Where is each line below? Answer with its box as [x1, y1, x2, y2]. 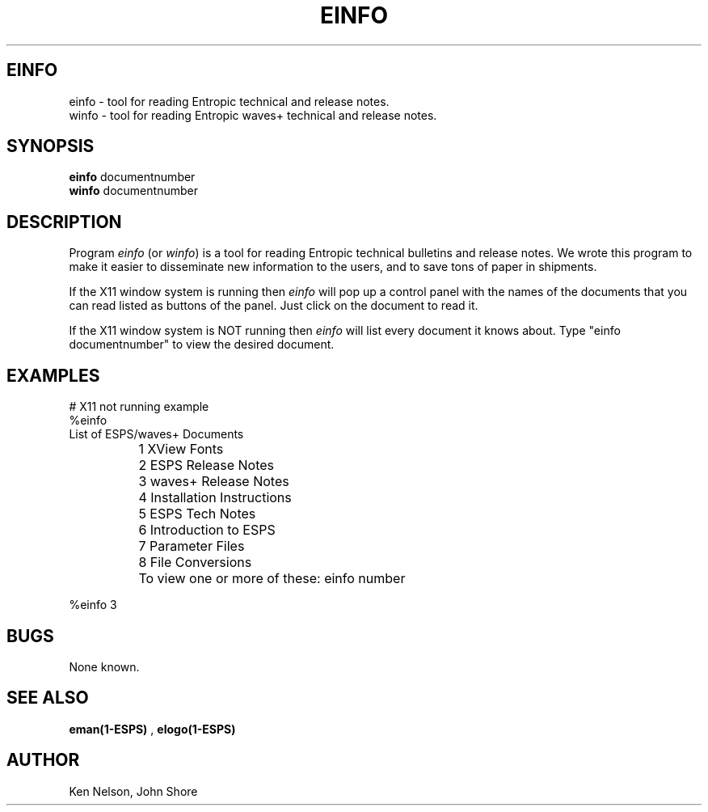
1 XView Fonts [138, 441, 224, 458]
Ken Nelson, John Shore [69, 784, 198, 798]
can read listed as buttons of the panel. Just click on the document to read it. [69, 298, 478, 313]
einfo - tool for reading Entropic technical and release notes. [69, 94, 390, 108]
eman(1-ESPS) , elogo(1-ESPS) [69, 721, 236, 736]
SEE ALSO [6, 687, 89, 708]
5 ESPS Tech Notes [138, 505, 256, 522]
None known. [69, 659, 140, 674]
